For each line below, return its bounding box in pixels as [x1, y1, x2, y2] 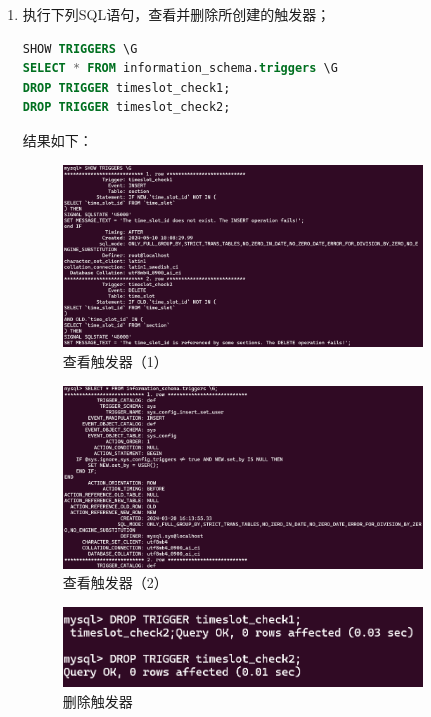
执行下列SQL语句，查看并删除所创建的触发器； [22, 4, 331, 24]
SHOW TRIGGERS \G [22, 41, 138, 56]
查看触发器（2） [62, 572, 168, 593]
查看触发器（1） [62, 351, 168, 372]
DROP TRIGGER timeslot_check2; [22, 100, 231, 115]
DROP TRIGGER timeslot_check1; [22, 80, 231, 95]
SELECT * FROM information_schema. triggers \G [22, 61, 338, 76]
